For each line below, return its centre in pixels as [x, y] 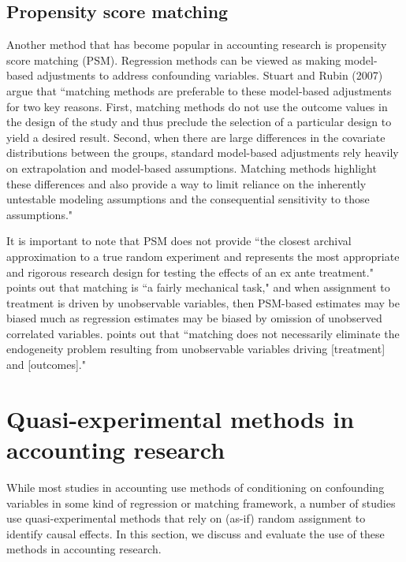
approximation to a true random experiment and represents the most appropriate [203, 256]
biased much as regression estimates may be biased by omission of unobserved [194, 318]
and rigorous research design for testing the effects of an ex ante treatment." [190, 272]
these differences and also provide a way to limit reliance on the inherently [186, 183]
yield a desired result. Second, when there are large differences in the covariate [196, 137]
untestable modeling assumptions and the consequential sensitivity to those [188, 199]
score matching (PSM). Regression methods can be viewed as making [174, 60]
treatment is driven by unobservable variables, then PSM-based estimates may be [203, 302]
